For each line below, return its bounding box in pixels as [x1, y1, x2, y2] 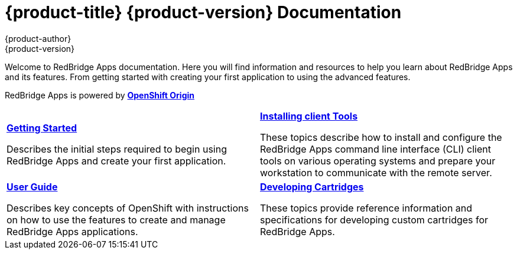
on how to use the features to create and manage [6, 213, 226, 226]
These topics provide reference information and [260, 202, 473, 214]
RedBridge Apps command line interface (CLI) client [260, 143, 491, 155]
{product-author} [5, 33, 71, 44]
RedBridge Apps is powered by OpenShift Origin [5, 90, 195, 100]
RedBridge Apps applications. [6, 225, 138, 237]
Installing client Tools [260, 110, 358, 122]
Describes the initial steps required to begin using [6, 143, 227, 155]
